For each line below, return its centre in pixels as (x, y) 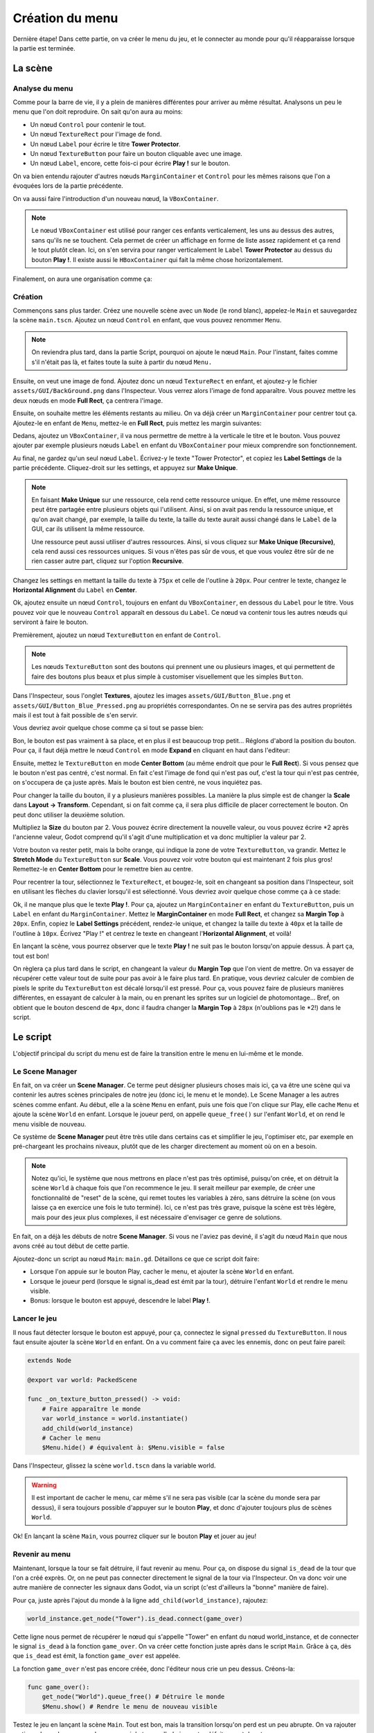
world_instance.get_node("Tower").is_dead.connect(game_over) (135, 1618)
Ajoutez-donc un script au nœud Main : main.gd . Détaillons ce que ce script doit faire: (136, 1259)
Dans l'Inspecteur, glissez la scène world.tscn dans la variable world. (114, 1465)
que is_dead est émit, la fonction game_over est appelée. (97, 1656)
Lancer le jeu (35, 1318)
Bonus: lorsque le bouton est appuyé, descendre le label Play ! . (121, 1300)
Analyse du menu (43, 88)
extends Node (50, 1360)
